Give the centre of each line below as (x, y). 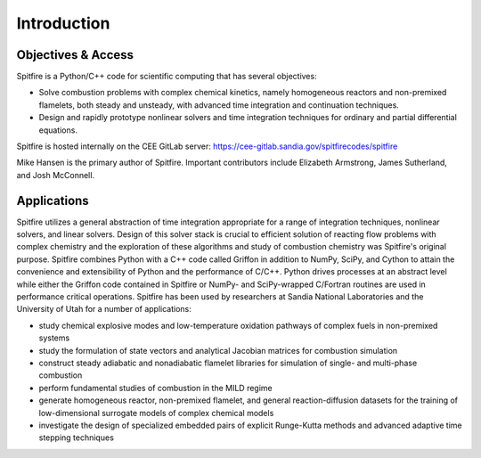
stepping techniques (77, 438)
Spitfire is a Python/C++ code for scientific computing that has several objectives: (167, 77)
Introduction (63, 23)
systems (54, 338)
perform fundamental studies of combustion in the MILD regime (155, 388)
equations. (58, 130)
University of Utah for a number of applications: (104, 309)
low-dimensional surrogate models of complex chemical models (156, 413)
